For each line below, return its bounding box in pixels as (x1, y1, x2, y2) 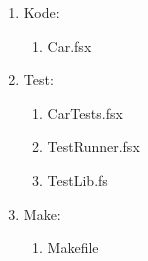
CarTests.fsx (47, 102, 123, 123)
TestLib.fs (47, 169, 108, 190)
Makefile (47, 237, 99, 258)
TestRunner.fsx (47, 136, 140, 157)
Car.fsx (47, 35, 92, 56)
